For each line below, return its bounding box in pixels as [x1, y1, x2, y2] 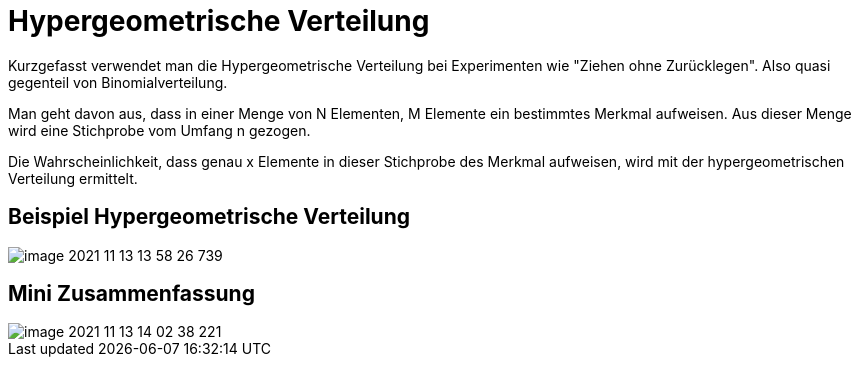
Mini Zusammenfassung [8, 281, 255, 307]
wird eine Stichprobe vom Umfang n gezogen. [8, 121, 311, 139]
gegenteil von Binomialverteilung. [8, 73, 228, 91]
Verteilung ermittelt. [8, 169, 138, 187]
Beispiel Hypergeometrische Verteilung [8, 204, 410, 230]
